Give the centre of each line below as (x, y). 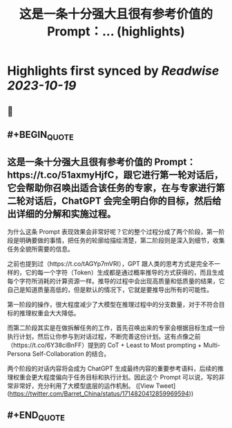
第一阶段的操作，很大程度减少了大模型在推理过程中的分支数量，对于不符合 (113, 304)
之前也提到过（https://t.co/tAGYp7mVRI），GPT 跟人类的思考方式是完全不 (111, 263)
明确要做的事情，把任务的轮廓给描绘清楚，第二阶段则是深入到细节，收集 (122, 240)
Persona (19, 353)
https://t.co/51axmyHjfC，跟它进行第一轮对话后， (115, 175)
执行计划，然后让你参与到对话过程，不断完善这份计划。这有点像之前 (104, 336)
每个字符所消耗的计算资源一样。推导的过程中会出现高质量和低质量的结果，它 (116, 280)
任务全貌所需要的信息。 (40, 249)
